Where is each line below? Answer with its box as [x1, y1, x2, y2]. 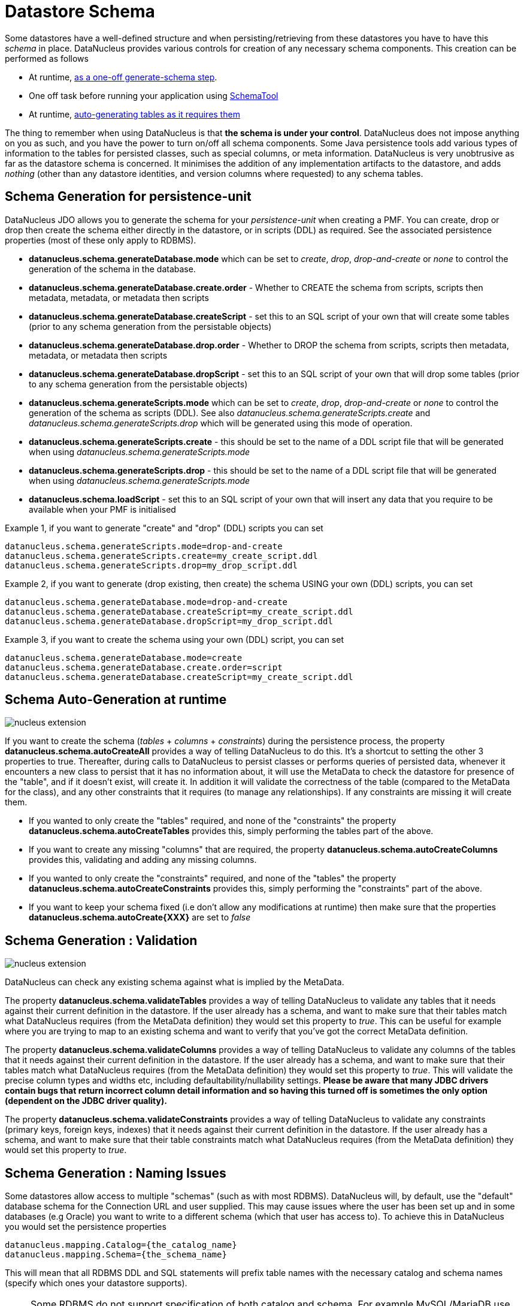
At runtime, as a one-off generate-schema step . [29, 71, 217, 82]
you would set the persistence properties [5, 1221, 166, 1232]
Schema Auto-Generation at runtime [5, 692, 227, 708]
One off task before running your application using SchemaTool [29, 90, 278, 101]
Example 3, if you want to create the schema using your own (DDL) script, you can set [5, 634, 344, 645]
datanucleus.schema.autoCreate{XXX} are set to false [29, 912, 251, 923]
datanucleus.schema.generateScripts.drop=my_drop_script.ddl [5, 560, 298, 570]
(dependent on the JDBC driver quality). [5, 1096, 167, 1106]
